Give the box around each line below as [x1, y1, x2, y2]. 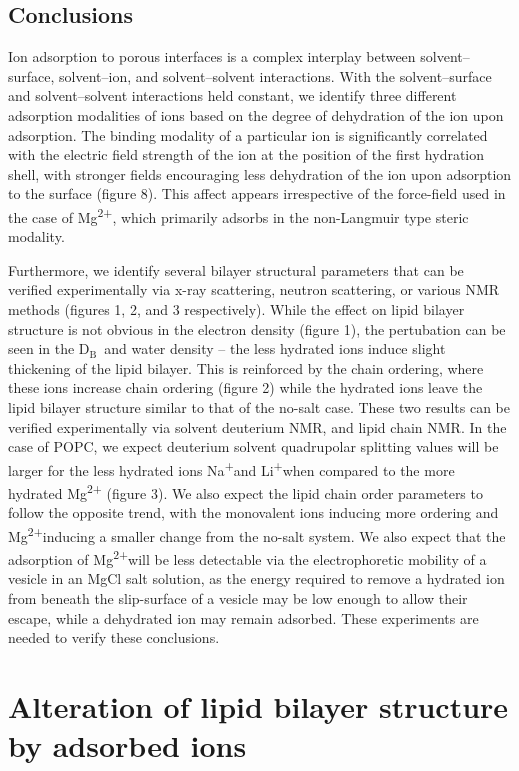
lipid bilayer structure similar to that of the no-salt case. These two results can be [8, 396, 510, 417]
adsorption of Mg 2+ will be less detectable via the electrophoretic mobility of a [8, 546, 487, 569]
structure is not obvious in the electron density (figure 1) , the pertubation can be [8, 318, 506, 339]
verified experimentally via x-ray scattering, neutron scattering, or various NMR [8, 279, 500, 300]
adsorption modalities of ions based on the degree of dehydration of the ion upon [8, 104, 504, 125]
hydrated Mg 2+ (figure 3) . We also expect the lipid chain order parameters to [8, 479, 483, 503]
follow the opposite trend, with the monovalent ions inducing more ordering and [8, 502, 499, 523]
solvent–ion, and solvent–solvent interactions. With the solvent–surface [59, 65, 492, 86]
